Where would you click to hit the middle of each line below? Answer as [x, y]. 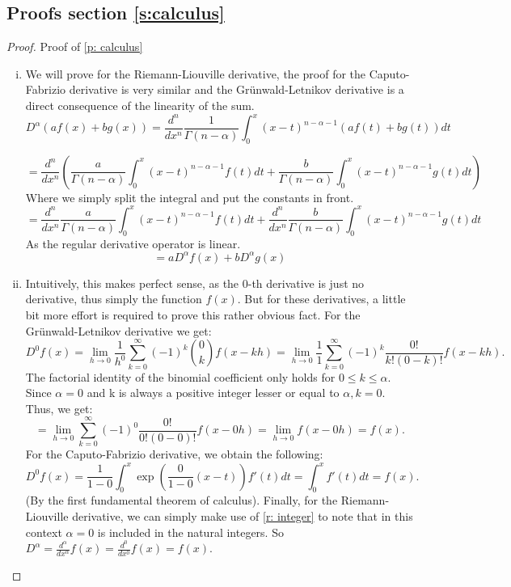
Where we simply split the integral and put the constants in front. [190, 197]
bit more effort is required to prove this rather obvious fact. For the [193, 315]
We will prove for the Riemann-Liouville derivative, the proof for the [196, 73]
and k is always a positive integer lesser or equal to [213, 393]
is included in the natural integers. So [190, 532]
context [44, 532]
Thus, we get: [59, 408]
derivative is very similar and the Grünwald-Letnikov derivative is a [236, 89]
